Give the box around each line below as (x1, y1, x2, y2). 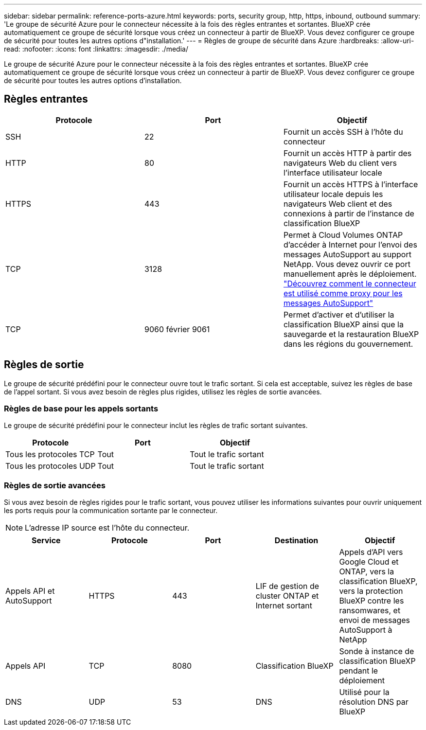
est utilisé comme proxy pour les (283, 288, 403, 298)
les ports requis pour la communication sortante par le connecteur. (4, 506, 218, 515)
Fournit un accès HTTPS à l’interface (283, 179, 418, 189)
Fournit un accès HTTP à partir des (283, 148, 412, 158)
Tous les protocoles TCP (5, 449, 95, 460)
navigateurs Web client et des (283, 198, 392, 209)
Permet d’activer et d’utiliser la (283, 309, 394, 320)
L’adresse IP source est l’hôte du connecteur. (25, 523, 190, 533)
